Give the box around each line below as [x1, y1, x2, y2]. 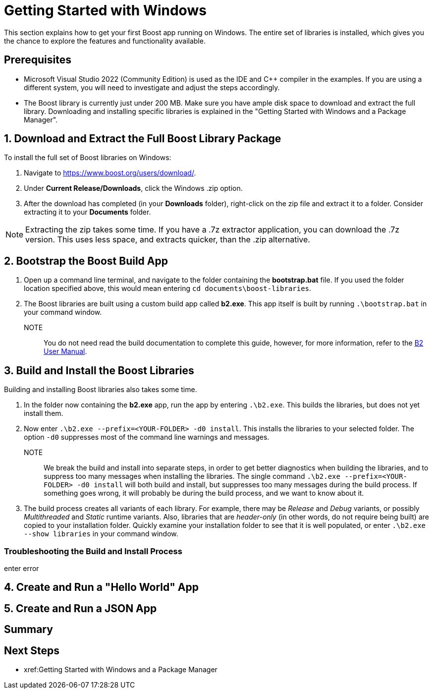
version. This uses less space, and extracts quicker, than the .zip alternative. [25, 234, 310, 245]
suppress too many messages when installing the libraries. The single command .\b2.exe [44, 472, 340, 481]
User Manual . [44, 347, 87, 356]
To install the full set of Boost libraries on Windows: [4, 153, 171, 162]
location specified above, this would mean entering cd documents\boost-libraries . [24, 284, 312, 293]
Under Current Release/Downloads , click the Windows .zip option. [24, 184, 243, 193]
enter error [4, 564, 39, 573]
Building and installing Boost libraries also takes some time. [4, 385, 197, 394]
